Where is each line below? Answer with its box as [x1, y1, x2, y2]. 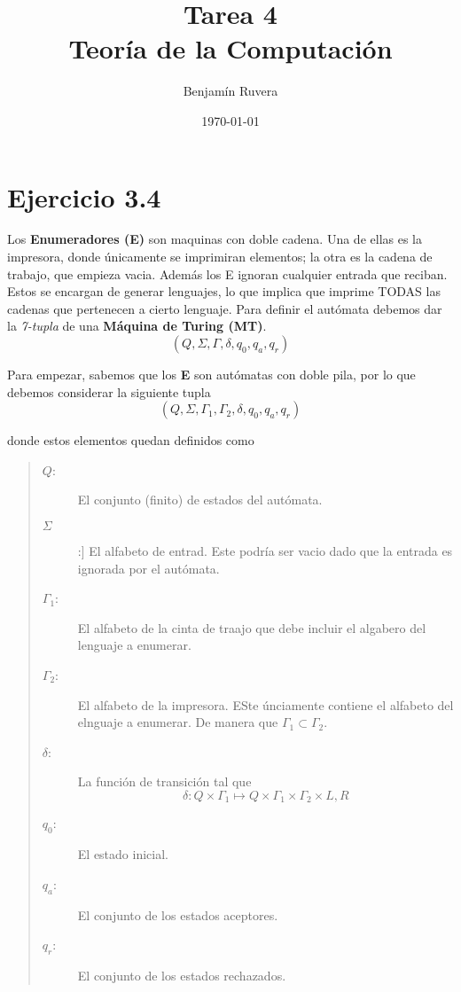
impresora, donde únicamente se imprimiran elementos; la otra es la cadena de [7, 247, 433, 266]
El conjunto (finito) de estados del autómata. [77, 490, 323, 509]
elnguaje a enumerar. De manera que [77, 713, 278, 731]
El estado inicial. [77, 845, 168, 863]
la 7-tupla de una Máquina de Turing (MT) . [7, 316, 267, 335]
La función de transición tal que [77, 772, 252, 791]
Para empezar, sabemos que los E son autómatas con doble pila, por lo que [7, 365, 416, 383]
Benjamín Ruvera [183, 82, 278, 100]
